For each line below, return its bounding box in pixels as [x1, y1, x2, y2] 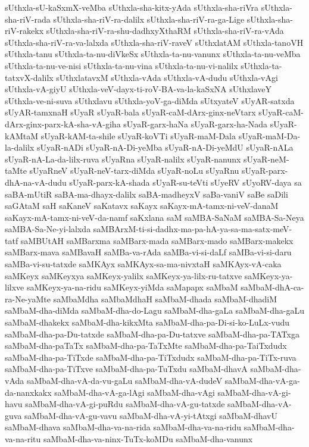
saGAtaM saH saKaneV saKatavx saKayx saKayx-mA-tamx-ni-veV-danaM [5, 199, 279, 212]
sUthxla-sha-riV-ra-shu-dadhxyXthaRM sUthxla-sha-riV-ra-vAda [46, 24, 284, 37]
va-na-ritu [5, 432, 41, 445]
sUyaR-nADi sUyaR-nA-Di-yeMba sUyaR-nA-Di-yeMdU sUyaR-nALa [37, 141, 294, 154]
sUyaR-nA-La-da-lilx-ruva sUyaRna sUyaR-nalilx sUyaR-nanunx [5, 152, 241, 165]
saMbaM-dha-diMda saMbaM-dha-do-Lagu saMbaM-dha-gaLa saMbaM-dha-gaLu [5, 304, 305, 317]
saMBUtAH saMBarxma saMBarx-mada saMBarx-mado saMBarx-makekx [20, 234, 294, 246]
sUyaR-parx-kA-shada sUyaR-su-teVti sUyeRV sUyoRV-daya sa [69, 176, 302, 188]
